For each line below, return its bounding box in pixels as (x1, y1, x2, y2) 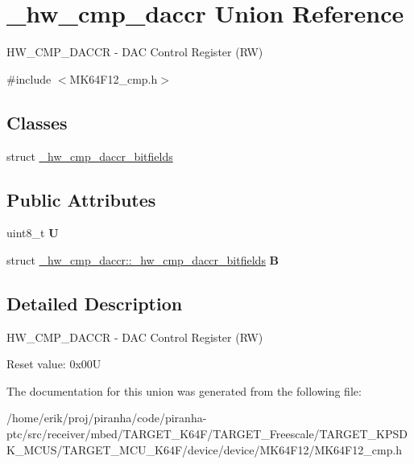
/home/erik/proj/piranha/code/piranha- (6, 409, 207, 426)
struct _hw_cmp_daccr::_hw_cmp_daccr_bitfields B (6, 251, 279, 268)
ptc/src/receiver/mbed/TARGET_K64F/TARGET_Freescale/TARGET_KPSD (6, 425, 408, 442)
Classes (6, 109, 68, 134)
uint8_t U (6, 224, 59, 241)
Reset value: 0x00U (6, 355, 101, 372)
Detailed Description (6, 290, 183, 315)
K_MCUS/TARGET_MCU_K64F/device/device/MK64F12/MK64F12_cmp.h (6, 441, 403, 458)
